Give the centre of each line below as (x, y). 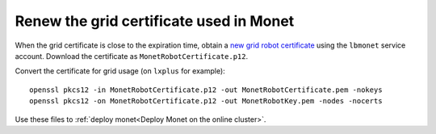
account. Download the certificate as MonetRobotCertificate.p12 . (132, 56)
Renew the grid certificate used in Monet (155, 21)
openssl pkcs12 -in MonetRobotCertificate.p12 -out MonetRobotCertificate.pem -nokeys (206, 90)
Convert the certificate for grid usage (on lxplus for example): (120, 71)
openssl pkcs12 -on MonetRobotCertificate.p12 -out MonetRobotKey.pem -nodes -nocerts (206, 101)
